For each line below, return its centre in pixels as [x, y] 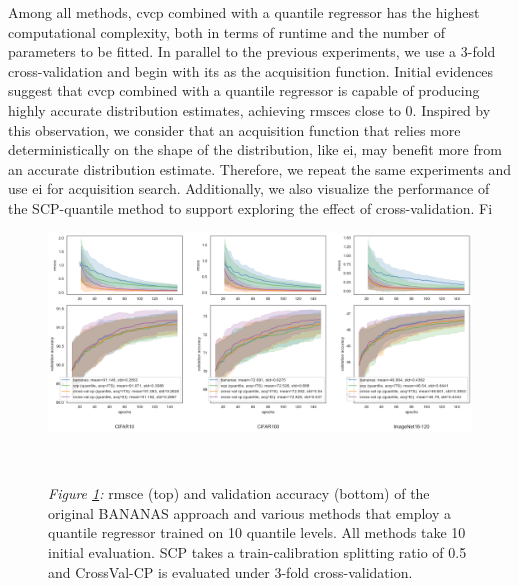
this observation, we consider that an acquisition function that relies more [234, 129]
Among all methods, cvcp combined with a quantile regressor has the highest [244, 12]
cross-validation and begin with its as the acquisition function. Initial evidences [251, 70]
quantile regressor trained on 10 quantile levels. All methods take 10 [257, 532]
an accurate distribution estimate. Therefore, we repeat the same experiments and [259, 168]
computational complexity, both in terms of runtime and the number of [226, 31]
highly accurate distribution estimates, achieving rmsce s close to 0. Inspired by [249, 109]
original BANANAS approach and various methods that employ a [249, 512]
